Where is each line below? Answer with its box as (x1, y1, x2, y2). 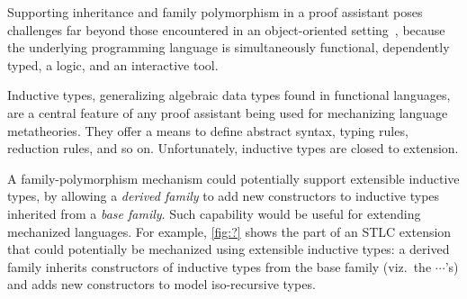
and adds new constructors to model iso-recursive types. (7, 275, 316, 294)
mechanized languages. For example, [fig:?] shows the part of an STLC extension (7, 222, 452, 240)
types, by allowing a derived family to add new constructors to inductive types (7, 186, 440, 205)
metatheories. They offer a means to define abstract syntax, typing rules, (7, 121, 409, 140)
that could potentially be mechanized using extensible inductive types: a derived (7, 240, 450, 258)
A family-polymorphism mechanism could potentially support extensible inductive (7, 168, 460, 187)
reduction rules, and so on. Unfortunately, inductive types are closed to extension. (7, 139, 459, 158)
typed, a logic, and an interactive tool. (7, 55, 219, 74)
